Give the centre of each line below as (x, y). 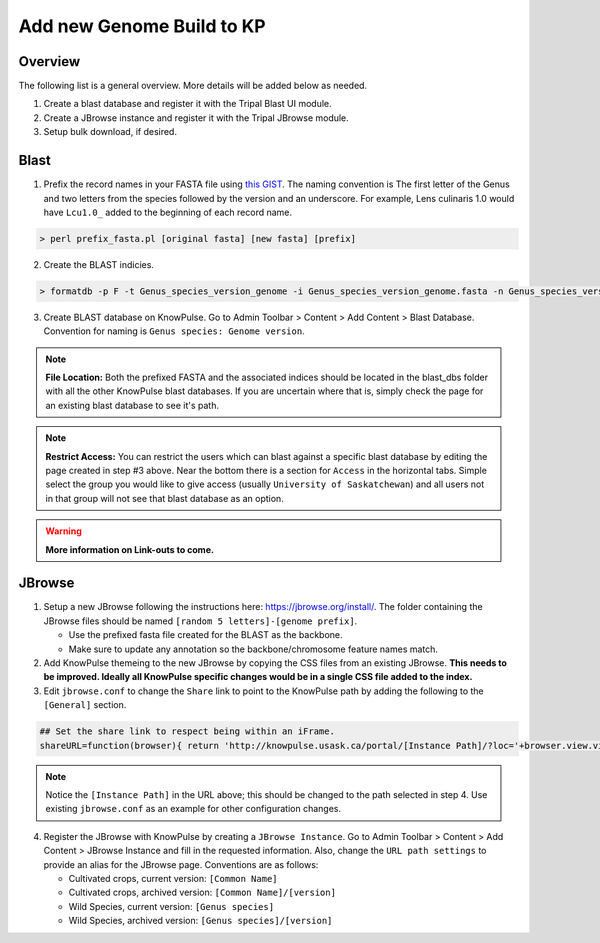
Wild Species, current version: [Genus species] (171, 906)
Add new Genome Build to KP (142, 26)
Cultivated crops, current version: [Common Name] (173, 878)
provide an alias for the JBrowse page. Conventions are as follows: (181, 864)
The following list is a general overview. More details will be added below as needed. (193, 86)
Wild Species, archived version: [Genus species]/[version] (200, 921)
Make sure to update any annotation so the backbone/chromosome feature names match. (253, 649)
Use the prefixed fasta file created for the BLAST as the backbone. (206, 635)
